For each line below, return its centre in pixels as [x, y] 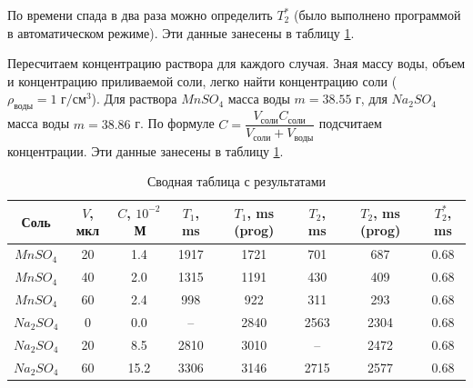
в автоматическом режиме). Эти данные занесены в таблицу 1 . [181, 32]
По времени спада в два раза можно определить [140, 15]
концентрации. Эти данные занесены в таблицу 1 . [146, 150]
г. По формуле [175, 123]
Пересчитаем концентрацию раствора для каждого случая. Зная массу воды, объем [236, 63]
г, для [372, 99]
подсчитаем [350, 123]
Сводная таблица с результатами [236, 181]
